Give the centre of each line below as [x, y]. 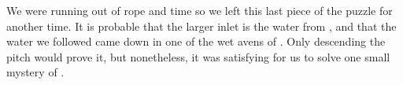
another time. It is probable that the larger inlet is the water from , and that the [201, 26]
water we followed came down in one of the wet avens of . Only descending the [196, 41]
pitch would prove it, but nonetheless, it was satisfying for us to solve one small [198, 56]
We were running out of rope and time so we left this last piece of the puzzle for [200, 10]
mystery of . [35, 72]
